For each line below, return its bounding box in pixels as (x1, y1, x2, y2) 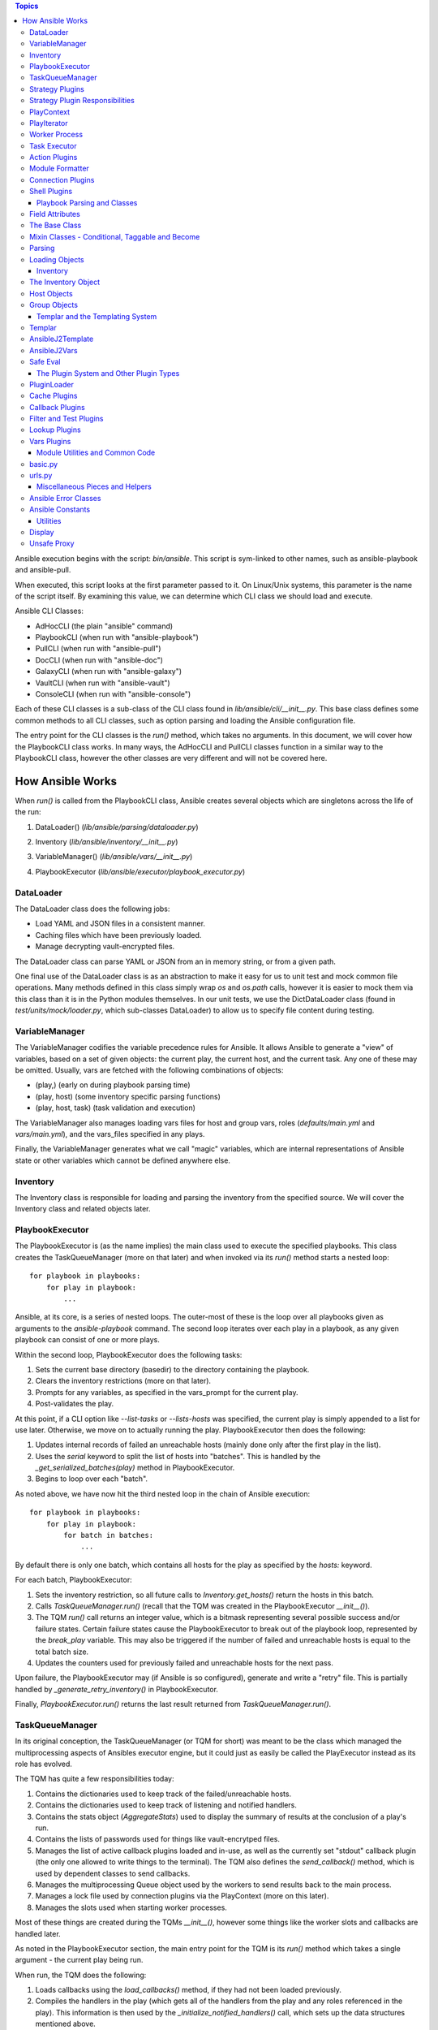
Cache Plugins (29, 391, 78, 401)
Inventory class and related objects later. (15, 1204, 151, 1214)
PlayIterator (29, 118, 68, 127)
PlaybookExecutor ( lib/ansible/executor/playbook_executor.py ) (35, 866, 246, 876)
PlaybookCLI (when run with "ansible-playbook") (35, 633, 199, 642)
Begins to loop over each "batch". (35, 1474, 148, 1484)
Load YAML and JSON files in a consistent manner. (35, 918, 206, 929)
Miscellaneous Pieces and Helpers (36, 482, 152, 491)
